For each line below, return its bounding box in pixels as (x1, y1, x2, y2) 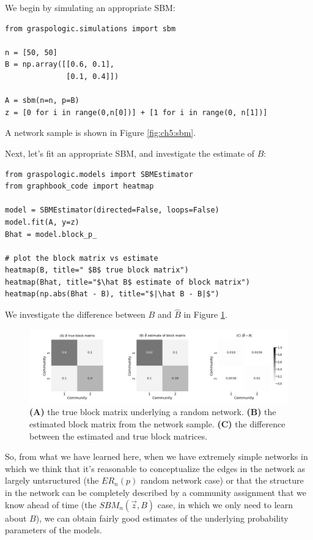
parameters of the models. (5, 523, 102, 536)
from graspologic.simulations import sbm (5, 24, 176, 33)
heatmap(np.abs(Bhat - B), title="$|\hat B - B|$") (5, 290, 219, 299)
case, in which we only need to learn (157, 498, 293, 511)
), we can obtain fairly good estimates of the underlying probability (35, 511, 289, 524)
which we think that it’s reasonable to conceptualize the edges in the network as (5, 462, 306, 474)
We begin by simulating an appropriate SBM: (5, 1, 175, 13)
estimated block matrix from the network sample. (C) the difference (29, 417, 285, 430)
